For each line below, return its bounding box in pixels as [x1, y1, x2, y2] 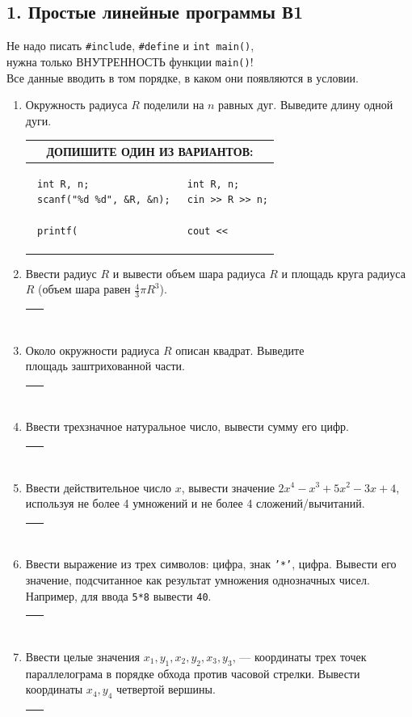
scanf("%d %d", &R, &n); [36, 194, 170, 206]
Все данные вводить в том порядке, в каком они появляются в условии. [6, 69, 359, 86]
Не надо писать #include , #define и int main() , [6, 37, 254, 54]
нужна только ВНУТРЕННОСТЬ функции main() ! [6, 53, 254, 70]
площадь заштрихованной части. [25, 357, 185, 374]
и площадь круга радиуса [281, 264, 406, 281]
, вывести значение [181, 479, 275, 496]
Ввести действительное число [25, 479, 171, 496]
